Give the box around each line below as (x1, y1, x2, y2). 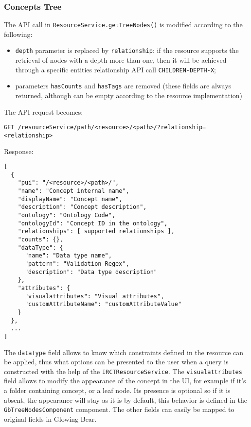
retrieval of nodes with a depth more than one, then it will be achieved (15, 55, 227, 65)
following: (4, 29, 33, 39)
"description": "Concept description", (18, 204, 147, 211)
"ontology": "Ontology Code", (18, 212, 116, 219)
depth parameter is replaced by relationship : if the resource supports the (15, 45, 239, 55)
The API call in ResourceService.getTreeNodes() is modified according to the (4, 19, 243, 30)
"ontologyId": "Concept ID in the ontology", (18, 220, 168, 227)
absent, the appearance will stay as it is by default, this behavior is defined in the (4, 394, 247, 405)
